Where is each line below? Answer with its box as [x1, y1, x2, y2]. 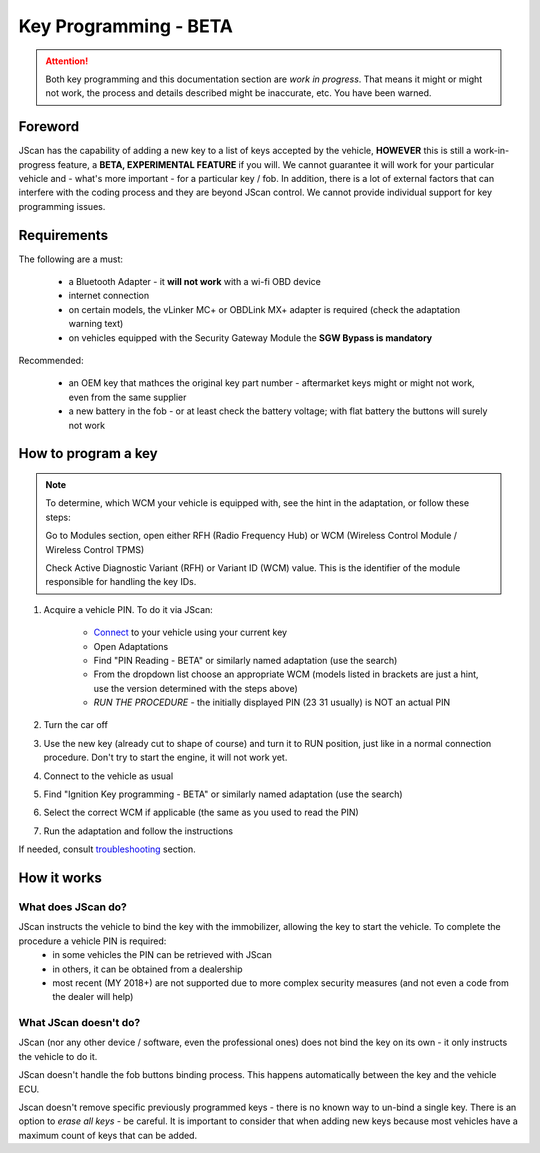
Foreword [18, 118, 80, 135]
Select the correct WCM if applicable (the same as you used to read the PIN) [43, 806, 359, 819]
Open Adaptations [93, 640, 169, 652]
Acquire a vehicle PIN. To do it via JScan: [43, 603, 214, 615]
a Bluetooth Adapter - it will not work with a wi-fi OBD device [68, 276, 322, 288]
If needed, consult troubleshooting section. [18, 843, 197, 855]
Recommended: [18, 355, 84, 367]
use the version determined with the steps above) [93, 682, 299, 694]
